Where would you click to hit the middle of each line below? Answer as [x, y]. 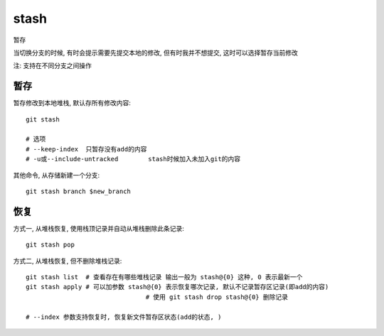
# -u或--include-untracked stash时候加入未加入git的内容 [133, 159]
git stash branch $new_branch [79, 191]
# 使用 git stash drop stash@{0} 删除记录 [217, 297]
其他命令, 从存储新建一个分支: [57, 175]
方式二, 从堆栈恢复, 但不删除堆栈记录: [68, 261]
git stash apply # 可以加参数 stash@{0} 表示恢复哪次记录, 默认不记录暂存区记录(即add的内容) [177, 287]
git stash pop [50, 245]
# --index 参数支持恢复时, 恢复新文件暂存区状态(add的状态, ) [124, 317]
